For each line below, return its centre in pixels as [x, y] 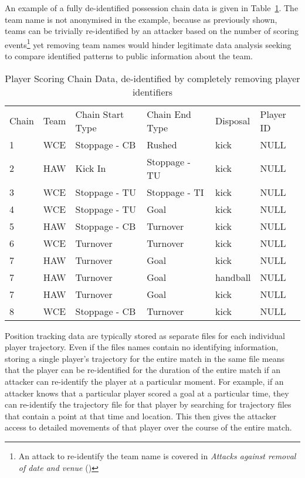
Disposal [233, 121]
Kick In [91, 168]
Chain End [169, 114]
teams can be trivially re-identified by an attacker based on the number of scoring [152, 31]
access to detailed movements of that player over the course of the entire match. [148, 427]
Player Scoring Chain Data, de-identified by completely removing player [152, 78]
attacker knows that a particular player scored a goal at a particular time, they [147, 393]
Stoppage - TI [175, 192]
